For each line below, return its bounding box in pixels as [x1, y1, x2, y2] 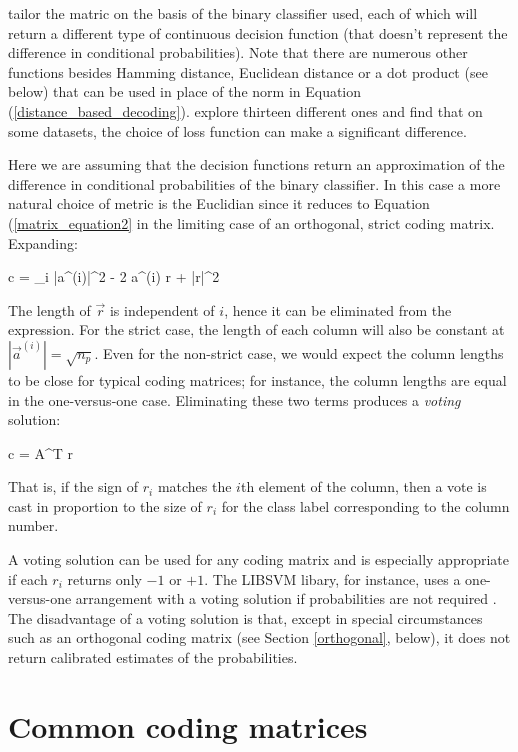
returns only [67, 568, 142, 589]
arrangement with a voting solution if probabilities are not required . [75, 588, 497, 609]
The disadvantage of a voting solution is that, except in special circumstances [8, 607, 483, 628]
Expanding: [8, 232, 78, 253]
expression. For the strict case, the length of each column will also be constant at [8, 319, 505, 340]
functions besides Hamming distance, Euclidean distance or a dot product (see [8, 61, 488, 82]
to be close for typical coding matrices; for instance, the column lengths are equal [8, 369, 507, 390]
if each [8, 568, 48, 589]
